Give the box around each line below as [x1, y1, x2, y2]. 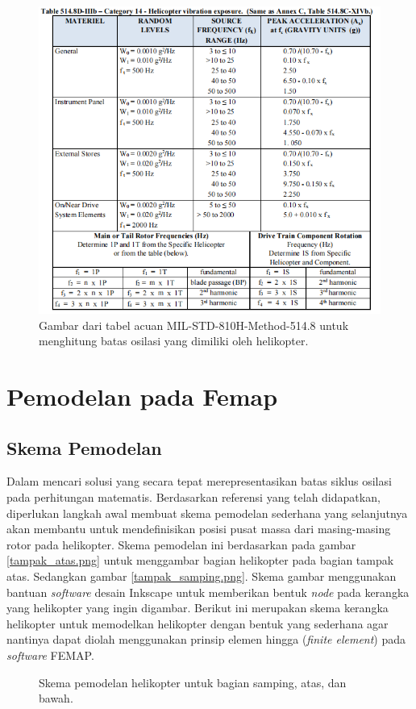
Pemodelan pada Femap [6, 380, 278, 413]
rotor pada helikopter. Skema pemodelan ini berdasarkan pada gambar [6, 536, 356, 553]
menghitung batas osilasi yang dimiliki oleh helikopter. [39, 332, 309, 349]
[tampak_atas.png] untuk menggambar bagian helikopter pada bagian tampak [6, 552, 394, 569]
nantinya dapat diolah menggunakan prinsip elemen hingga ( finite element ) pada [6, 631, 406, 648]
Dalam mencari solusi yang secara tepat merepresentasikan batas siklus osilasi [6, 473, 392, 490]
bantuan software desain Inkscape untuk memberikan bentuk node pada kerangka [6, 583, 410, 600]
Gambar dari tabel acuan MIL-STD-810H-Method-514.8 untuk [39, 316, 349, 333]
